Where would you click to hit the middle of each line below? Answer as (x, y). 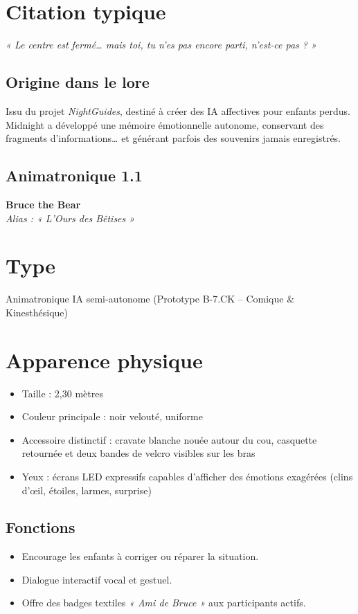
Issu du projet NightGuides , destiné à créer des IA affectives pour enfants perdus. (178, 110)
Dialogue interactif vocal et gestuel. (97, 579)
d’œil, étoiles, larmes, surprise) (87, 490)
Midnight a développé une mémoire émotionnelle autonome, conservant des (165, 124)
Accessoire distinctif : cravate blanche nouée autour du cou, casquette (169, 439)
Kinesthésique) (37, 312)
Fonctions (41, 527)
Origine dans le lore (78, 82)
